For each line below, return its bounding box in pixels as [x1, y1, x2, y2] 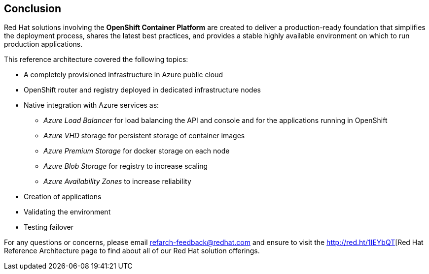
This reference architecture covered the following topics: [4, 55, 188, 64]
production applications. [4, 40, 83, 49]
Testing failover [24, 223, 74, 232]
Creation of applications [24, 192, 102, 201]
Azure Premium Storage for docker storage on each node [43, 147, 230, 155]
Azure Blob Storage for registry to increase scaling [43, 162, 208, 171]
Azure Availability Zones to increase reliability [43, 177, 191, 186]
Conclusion [4, 2, 62, 15]
